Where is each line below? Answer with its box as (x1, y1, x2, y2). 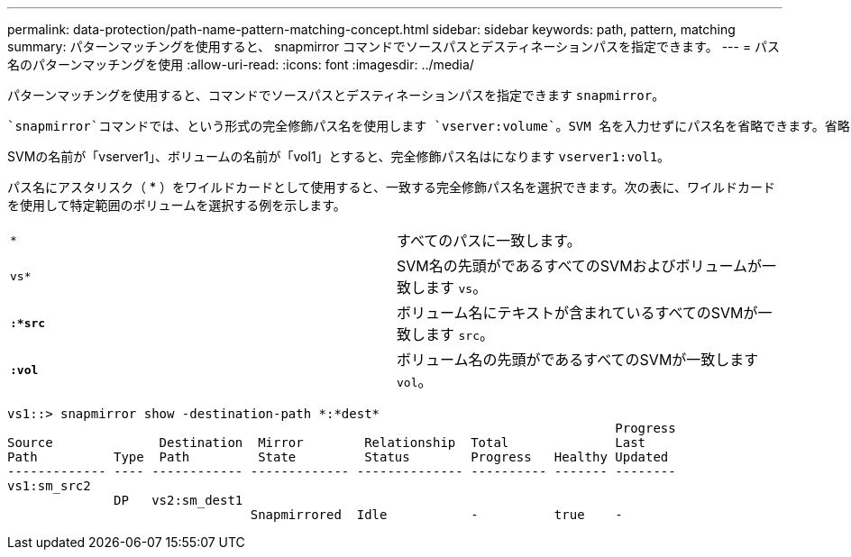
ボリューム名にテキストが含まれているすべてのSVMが (397, 304, 758, 322)
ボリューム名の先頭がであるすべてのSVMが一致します (397, 351, 759, 369)
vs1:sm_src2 (7, 479, 91, 493)
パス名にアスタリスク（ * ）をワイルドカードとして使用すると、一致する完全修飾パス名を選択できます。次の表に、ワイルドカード (7, 179, 776, 195)
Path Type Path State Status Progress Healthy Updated (7, 450, 669, 464)
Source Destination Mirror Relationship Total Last (7, 435, 646, 450)
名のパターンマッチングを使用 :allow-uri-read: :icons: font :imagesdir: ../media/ (7, 57, 474, 72)
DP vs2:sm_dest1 (114, 493, 243, 507)
